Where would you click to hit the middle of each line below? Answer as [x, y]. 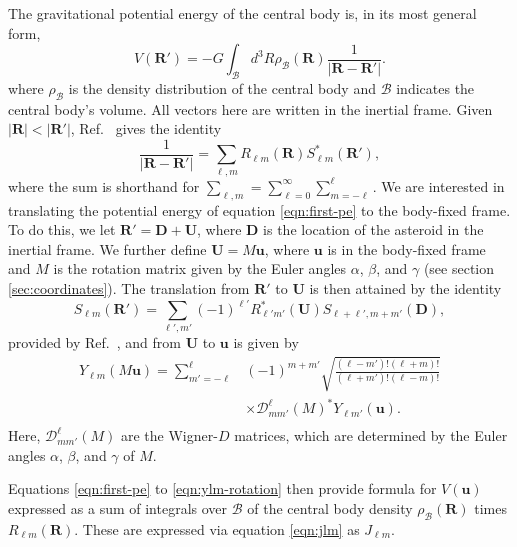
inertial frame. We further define [107, 248]
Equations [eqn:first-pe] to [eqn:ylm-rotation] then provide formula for [222, 488]
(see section [459, 268]
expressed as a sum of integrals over [118, 507]
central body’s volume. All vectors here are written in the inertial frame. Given [250, 108]
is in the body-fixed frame [406, 248]
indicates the [435, 87]
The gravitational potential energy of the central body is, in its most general [242, 13]
